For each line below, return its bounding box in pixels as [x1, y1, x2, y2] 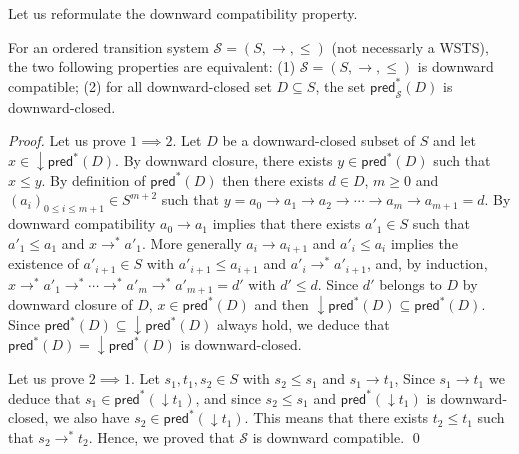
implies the [390, 232, 458, 253]
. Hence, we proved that [88, 426, 235, 447]
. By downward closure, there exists [115, 150, 333, 171]
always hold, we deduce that [217, 314, 390, 335]
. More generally [142, 232, 242, 253]
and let [433, 130, 476, 151]
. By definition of [41, 169, 146, 190]
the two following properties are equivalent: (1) [8, 56, 296, 77]
